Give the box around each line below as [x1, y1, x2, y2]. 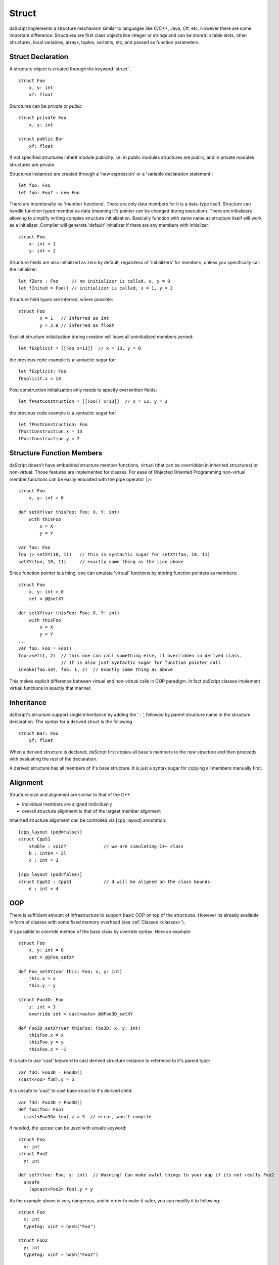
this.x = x [28, 976, 56, 981]
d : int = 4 [28, 885, 59, 892]
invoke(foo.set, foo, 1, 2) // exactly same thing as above [18, 667, 173, 672]
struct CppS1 [18, 836, 51, 842]
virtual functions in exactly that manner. [9, 685, 92, 691]
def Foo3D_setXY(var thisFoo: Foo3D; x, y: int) [18, 1025, 141, 1031]
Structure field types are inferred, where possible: [9, 297, 113, 303]
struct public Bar [18, 136, 64, 142]
